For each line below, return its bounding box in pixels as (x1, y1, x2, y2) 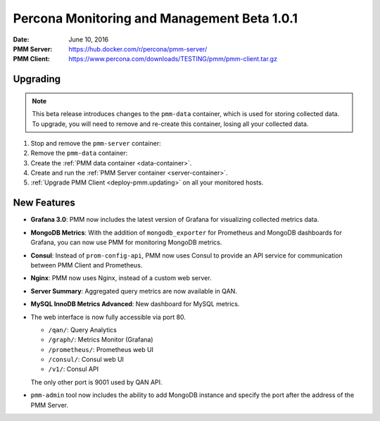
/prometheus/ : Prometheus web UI (48, 345, 154, 353)
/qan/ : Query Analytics (48, 325, 118, 334)
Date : (13, 35, 30, 44)
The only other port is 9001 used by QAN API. (30, 377, 163, 387)
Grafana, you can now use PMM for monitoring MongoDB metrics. (30, 238, 222, 246)
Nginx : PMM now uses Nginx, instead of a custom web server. (30, 274, 212, 282)
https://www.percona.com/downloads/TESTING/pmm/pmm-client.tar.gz (68, 55, 278, 63)
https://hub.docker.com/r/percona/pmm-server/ (68, 44, 208, 53)
